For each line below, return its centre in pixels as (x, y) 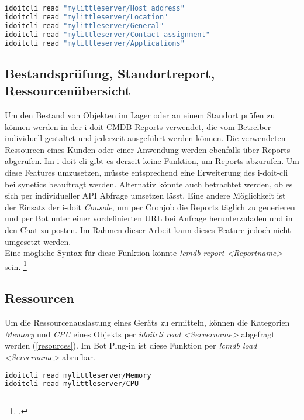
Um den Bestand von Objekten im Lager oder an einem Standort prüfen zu (140, 115)
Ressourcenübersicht (68, 91)
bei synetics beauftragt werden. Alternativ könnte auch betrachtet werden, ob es (149, 184)
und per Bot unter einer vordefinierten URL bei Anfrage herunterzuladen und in (149, 218)
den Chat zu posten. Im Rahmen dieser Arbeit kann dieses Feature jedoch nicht (148, 229)
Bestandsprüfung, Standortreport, (110, 73)
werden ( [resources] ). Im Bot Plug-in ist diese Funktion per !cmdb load (131, 345)
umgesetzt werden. (38, 241)
